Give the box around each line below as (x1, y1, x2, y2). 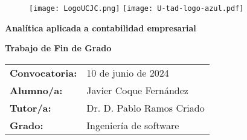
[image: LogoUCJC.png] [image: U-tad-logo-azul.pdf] (29, 4, 244, 13)
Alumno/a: (10, 83, 63, 97)
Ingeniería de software (86, 118, 179, 132)
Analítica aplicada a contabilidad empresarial (5, 21, 196, 34)
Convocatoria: (10, 65, 77, 80)
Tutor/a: (10, 100, 51, 115)
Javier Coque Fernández (86, 83, 188, 97)
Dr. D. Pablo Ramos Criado (86, 100, 205, 115)
